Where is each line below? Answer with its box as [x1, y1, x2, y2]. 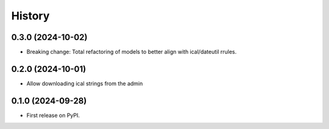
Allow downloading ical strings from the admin [26, 79, 143, 87]
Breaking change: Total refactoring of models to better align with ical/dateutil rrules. [26, 48, 237, 56]
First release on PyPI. [26, 111, 80, 119]
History [11, 9, 50, 22]
